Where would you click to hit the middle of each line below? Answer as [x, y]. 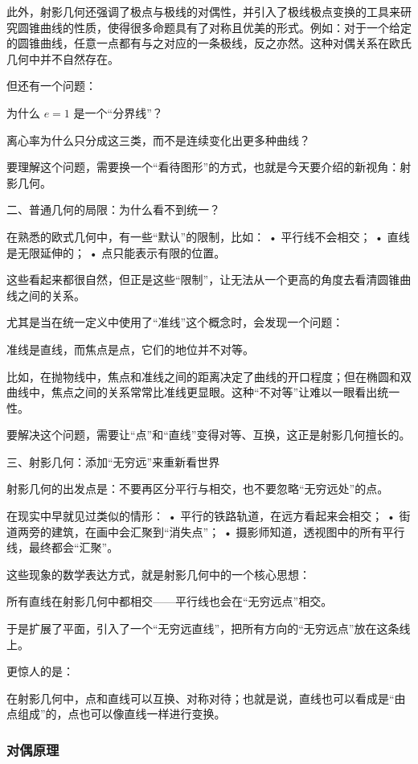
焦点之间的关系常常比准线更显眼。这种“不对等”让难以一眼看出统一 [225, 392]
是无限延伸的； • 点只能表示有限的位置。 [116, 252]
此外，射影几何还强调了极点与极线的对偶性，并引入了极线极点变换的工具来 [203, 11]
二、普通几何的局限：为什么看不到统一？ [113, 209]
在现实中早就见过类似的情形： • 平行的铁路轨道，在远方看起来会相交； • [201, 516]
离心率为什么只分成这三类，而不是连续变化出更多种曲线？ [158, 140]
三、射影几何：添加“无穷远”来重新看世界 [113, 461]
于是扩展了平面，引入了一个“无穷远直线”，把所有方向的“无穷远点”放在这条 [203, 628]
